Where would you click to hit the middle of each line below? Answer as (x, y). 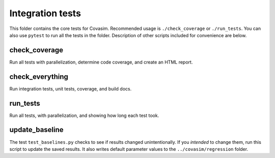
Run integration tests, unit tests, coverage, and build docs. (71, 88)
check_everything (39, 76)
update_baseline (36, 130)
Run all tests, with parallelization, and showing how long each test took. (84, 115)
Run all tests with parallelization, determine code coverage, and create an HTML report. (101, 62)
